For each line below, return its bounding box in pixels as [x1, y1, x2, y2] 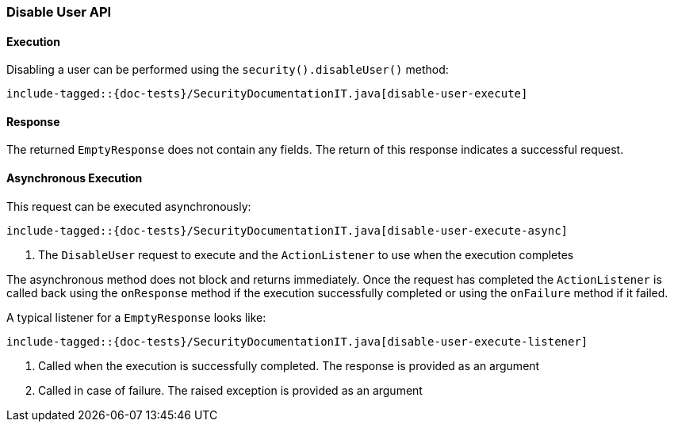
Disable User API [6, 4, 112, 20]
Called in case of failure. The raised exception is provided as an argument [38, 383, 423, 397]
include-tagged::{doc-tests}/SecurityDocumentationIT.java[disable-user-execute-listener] [6, 334, 588, 348]
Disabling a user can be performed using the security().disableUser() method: [6, 63, 449, 77]
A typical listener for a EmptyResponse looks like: [6, 310, 266, 324]
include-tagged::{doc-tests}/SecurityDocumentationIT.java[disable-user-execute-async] [6, 224, 569, 237]
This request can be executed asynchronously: [6, 199, 251, 213]
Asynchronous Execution [6, 171, 143, 185]
